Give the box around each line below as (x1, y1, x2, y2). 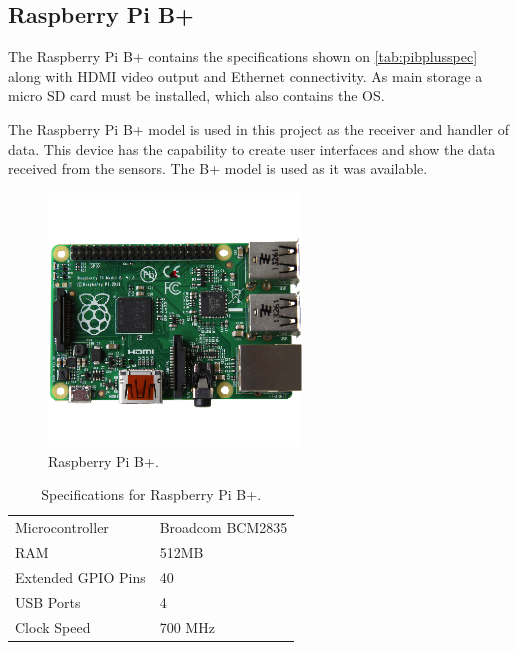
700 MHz (159, 616, 215, 637)
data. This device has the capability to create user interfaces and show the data (8, 138, 496, 159)
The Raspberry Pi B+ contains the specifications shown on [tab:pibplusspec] (8, 46, 478, 67)
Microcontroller (15, 517, 109, 538)
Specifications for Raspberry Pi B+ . (41, 484, 262, 505)
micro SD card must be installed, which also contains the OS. (8, 85, 385, 106)
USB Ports (15, 591, 81, 612)
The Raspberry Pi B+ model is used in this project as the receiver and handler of (8, 118, 509, 139)
